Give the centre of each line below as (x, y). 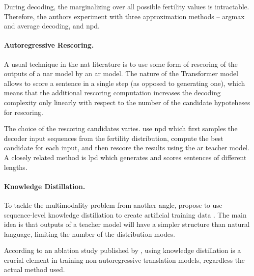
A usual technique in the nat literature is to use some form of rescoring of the (121, 64)
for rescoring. (24, 112)
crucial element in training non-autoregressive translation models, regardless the (124, 260)
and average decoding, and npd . (52, 26)
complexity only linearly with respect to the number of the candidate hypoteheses (127, 102)
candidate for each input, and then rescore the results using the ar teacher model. (127, 148)
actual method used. (35, 269)
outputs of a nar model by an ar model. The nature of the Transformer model (121, 73)
